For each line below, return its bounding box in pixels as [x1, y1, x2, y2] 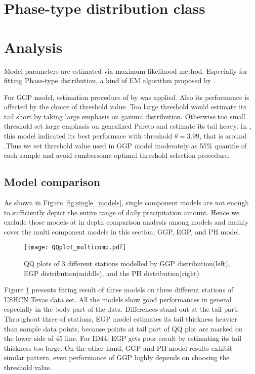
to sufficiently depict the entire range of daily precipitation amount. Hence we [4, 207, 240, 217]
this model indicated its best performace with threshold [4, 131, 172, 141]
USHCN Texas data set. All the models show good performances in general [4, 294, 232, 304]
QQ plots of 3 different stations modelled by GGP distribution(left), [24, 258, 230, 269]
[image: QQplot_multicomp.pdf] [24, 244, 127, 251]
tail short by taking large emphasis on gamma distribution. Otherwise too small [4, 111, 246, 121]
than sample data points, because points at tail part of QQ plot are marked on [4, 323, 243, 333]
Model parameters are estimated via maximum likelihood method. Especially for [4, 65, 248, 76]
